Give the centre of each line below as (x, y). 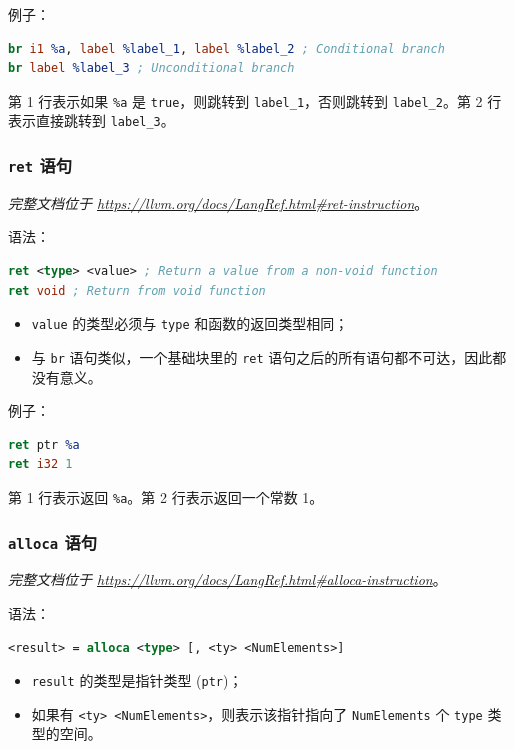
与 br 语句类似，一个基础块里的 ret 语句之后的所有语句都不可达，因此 (262, 356)
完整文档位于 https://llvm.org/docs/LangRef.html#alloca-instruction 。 (227, 579)
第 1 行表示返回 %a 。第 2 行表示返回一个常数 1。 (166, 496)
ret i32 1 (40, 464)
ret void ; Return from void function (137, 290)
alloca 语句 (53, 541)
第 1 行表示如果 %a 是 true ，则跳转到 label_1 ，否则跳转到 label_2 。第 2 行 (255, 100)
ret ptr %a (44, 444)
